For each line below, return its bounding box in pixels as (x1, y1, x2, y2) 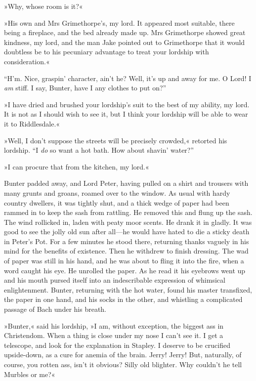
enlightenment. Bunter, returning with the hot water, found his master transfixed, (4, 284, 252, 295)
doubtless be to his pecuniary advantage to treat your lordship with (4, 46, 209, 57)
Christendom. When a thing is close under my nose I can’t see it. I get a (4, 330, 223, 340)
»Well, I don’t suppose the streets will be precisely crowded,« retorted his (4, 135, 227, 145)
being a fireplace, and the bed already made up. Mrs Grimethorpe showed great (4, 27, 246, 38)
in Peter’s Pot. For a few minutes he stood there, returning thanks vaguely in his (4, 236, 249, 246)
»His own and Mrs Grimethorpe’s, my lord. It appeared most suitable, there (4, 17, 235, 28)
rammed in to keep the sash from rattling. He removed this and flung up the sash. (4, 207, 253, 217)
